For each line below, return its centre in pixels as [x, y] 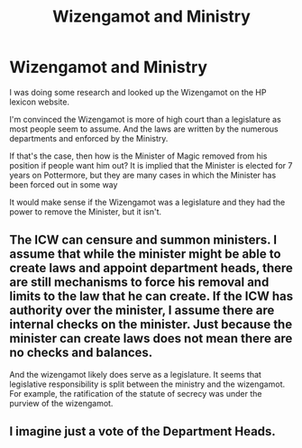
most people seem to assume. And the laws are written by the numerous [144, 129]
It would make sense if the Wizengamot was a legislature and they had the [147, 202]
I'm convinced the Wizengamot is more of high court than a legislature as [145, 119]
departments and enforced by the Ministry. [89, 138]
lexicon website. [40, 102]
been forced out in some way [64, 184]
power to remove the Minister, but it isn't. [86, 211]
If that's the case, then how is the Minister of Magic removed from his [138, 156]
